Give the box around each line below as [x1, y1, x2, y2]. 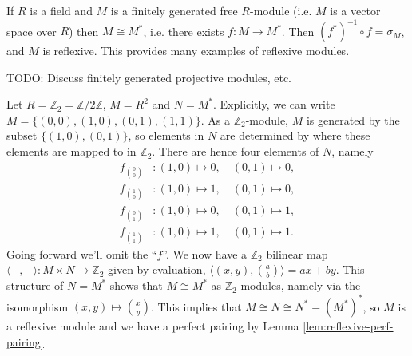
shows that [109, 277, 163, 294]
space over [6, 22, 57, 39]
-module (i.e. [249, 2, 312, 18]
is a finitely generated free [110, 2, 238, 18]
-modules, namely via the [236, 277, 361, 294]
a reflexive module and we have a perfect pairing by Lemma [6, 318, 299, 334]
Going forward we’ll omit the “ [6, 245, 157, 262]
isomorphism [6, 298, 69, 314]
